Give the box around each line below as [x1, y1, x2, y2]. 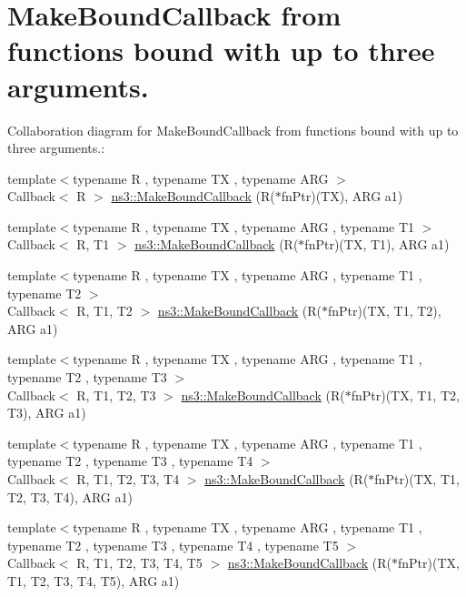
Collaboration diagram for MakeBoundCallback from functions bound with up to [7, 120, 459, 139]
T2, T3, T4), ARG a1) [7, 487, 133, 506]
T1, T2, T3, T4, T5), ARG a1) [7, 571, 180, 590]
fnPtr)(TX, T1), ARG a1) [304, 235, 450, 254]
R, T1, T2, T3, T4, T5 [76, 553, 203, 572]
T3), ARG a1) [7, 403, 86, 422]
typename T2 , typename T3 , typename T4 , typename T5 [7, 535, 339, 554]
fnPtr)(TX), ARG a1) [281, 187, 403, 206]
